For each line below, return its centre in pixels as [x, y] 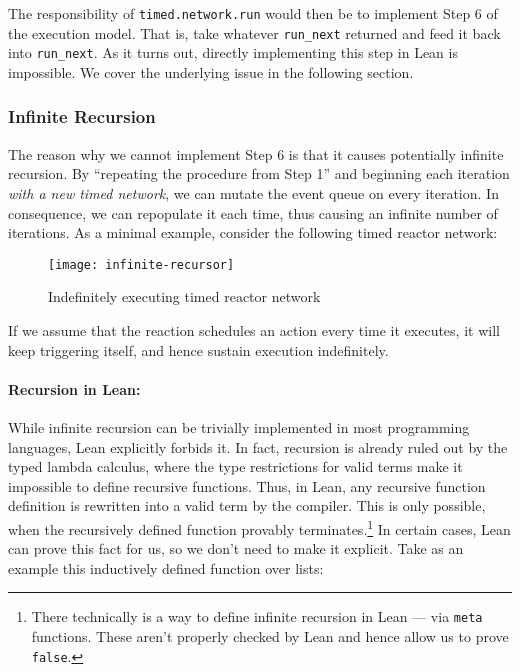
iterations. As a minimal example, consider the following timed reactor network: [253, 232]
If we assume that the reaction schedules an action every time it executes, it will [254, 330]
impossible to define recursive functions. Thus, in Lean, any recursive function [247, 485]
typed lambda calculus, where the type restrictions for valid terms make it [235, 466]
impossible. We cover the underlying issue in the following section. [211, 71]
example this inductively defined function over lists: [166, 567]
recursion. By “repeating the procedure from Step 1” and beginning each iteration [259, 173]
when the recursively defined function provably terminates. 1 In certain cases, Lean [259, 527]
